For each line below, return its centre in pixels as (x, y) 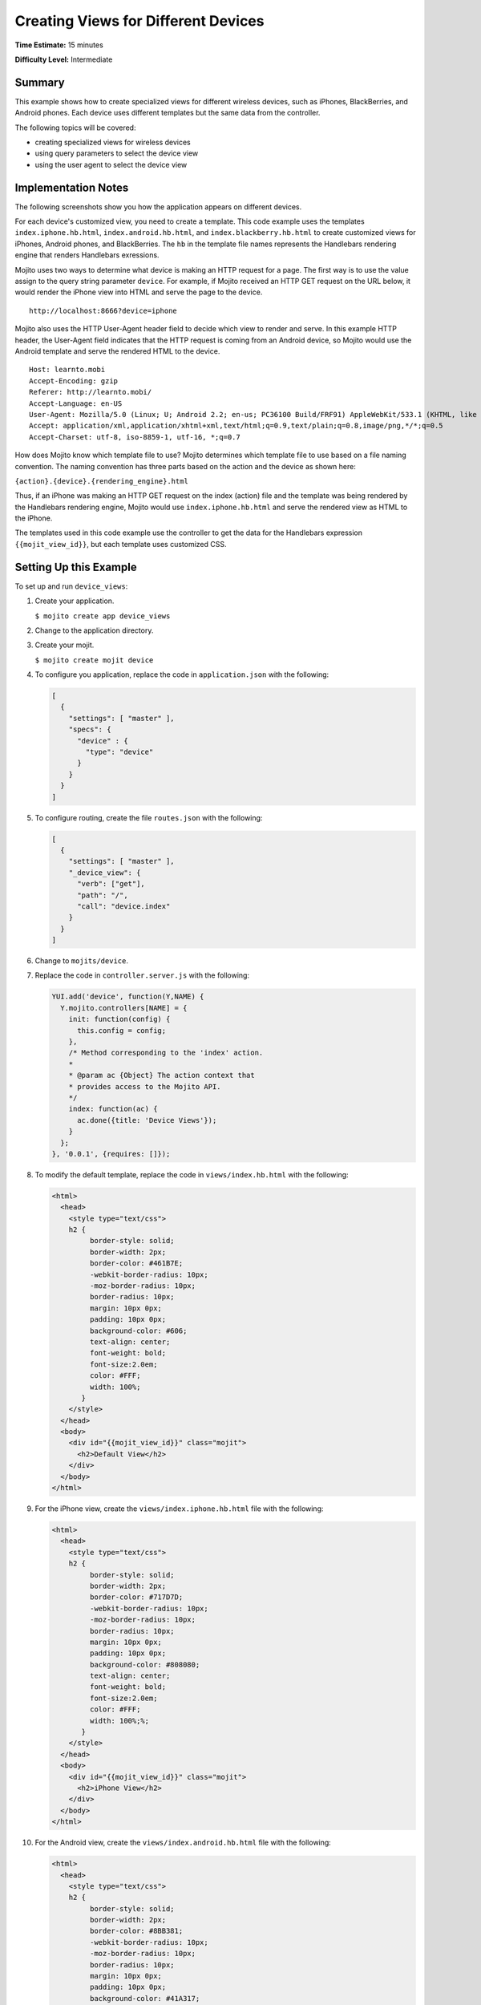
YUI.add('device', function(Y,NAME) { (128, 997)
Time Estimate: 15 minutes (59, 45)
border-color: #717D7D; (136, 1597)
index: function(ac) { (113, 1109)
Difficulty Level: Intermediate (64, 59)
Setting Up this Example (76, 567)
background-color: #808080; (145, 1665)
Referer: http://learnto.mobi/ (91, 392)
